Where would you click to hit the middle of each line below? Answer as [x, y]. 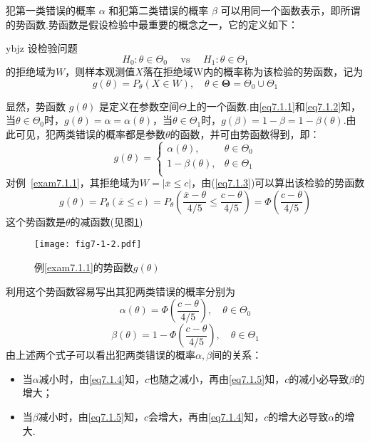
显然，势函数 [36, 106]
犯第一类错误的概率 [51, 10]
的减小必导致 [319, 378]
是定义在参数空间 [139, 106]
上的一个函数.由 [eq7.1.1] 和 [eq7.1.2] [264, 106]
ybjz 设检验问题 [42, 48]
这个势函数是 [36, 221]
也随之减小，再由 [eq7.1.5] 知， [217, 378]
